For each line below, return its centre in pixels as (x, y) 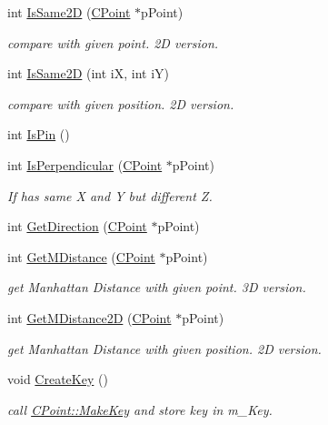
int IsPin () (39, 134)
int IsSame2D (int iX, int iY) (89, 73)
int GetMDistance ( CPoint (81, 256)
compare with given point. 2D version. (113, 42)
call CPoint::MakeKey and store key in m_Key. (140, 409)
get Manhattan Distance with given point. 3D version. (157, 287)
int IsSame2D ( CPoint (69, 12)
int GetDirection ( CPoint (77, 226)
